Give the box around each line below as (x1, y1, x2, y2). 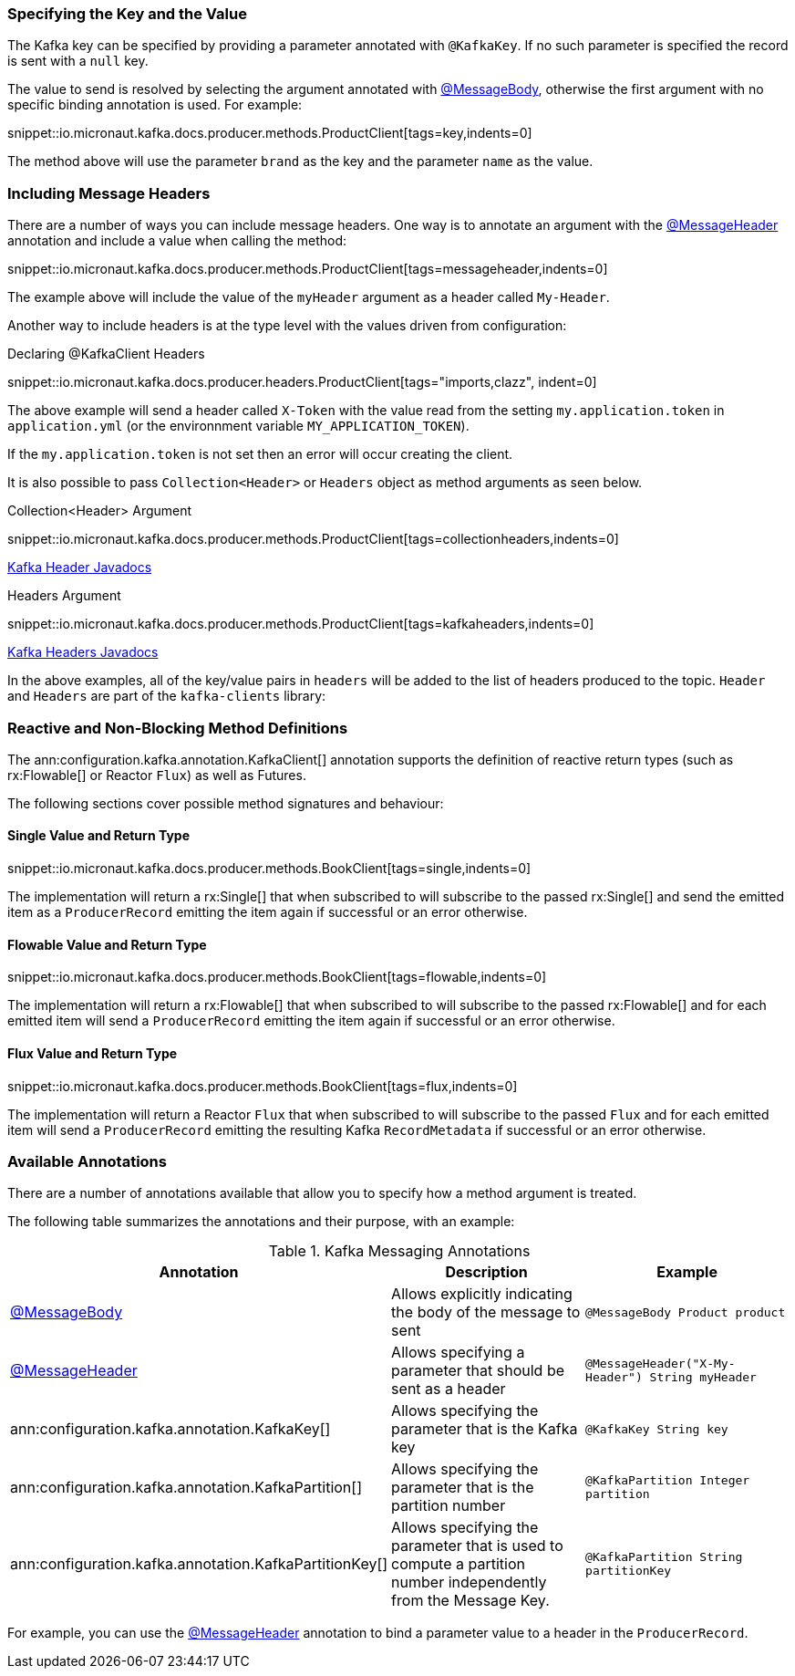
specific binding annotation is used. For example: (7, 97, 303, 113)
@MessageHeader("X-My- (585, 1357, 736, 1371)
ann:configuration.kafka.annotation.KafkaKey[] (10, 1420, 331, 1439)
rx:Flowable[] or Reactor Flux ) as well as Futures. (7, 766, 306, 783)
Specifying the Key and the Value (7, 5, 247, 23)
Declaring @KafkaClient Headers (7, 346, 205, 362)
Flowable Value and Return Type (7, 936, 207, 953)
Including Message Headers (7, 183, 211, 203)
